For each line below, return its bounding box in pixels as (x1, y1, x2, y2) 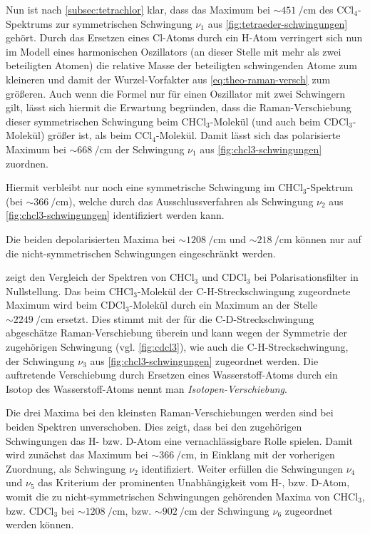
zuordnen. (6, 155, 48, 170)
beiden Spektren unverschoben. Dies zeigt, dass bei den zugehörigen (6, 419, 302, 434)
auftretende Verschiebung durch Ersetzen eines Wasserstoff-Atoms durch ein (6, 367, 338, 382)
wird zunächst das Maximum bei (6, 447, 148, 462)
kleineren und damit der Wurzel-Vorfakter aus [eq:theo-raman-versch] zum (6, 71, 331, 86)
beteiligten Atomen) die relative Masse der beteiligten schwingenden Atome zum (6, 58, 357, 73)
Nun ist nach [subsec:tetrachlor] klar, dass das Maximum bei (6, 2, 270, 16)
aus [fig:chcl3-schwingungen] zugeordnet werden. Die (90, 353, 319, 368)
